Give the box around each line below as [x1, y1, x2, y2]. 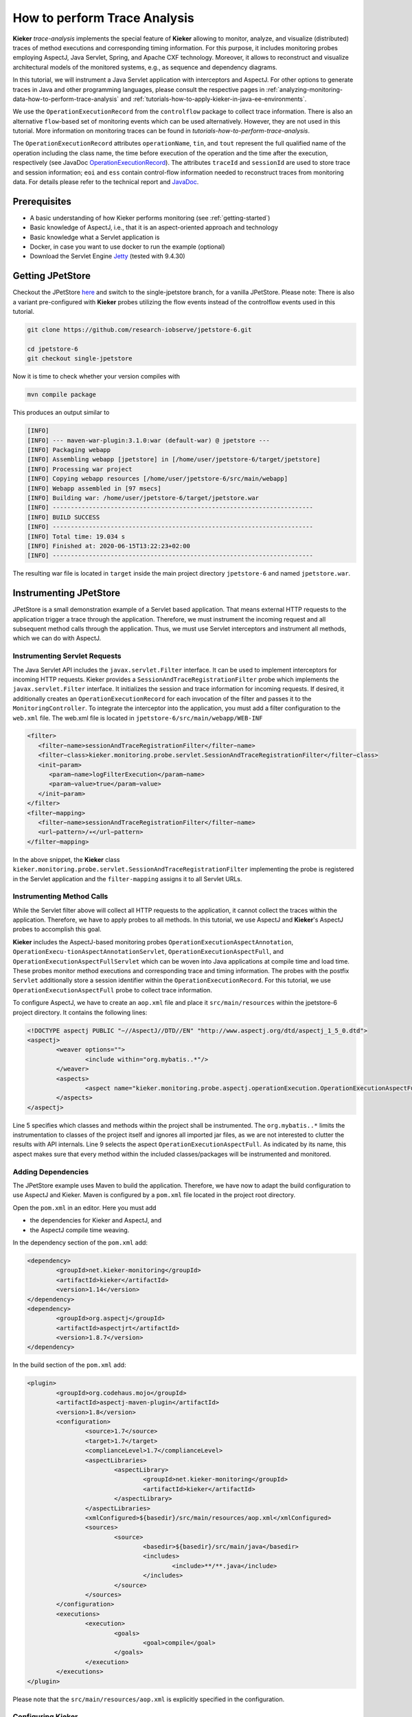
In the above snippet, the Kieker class [12, 855, 120, 863]
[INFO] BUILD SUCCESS [27, 513, 100, 521]
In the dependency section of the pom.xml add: [12, 1238, 148, 1247]
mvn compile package [27, 391, 96, 398]
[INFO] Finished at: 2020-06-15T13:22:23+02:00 [27, 542, 190, 549]
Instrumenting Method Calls [12, 891, 108, 901]
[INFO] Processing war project [27, 465, 133, 473]
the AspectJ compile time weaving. [30, 1226, 130, 1234]
